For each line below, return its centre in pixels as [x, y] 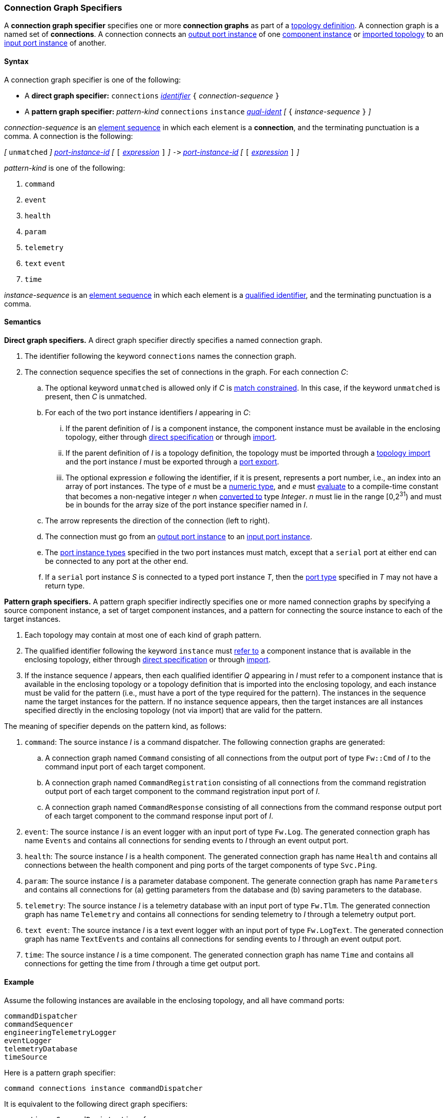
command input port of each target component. [125, 767]
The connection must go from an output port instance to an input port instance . [179, 537]
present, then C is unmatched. [96, 396]
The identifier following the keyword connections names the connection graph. [161, 356]
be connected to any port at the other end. [117, 561]
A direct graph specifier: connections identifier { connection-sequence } [152, 95]
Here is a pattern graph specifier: [60, 1072]
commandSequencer [39, 1024]
